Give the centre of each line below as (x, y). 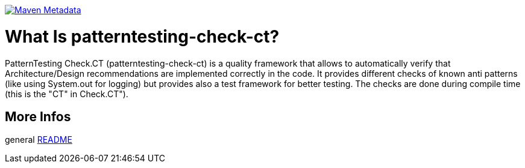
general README (39, 140)
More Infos (38, 116)
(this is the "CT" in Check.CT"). (67, 94)
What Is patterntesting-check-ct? (142, 36)
